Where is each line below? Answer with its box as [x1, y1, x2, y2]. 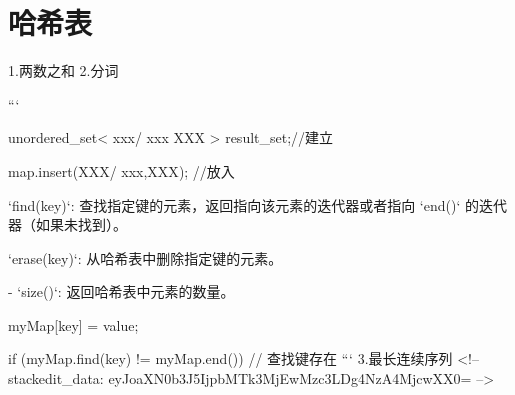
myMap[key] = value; [8, 314, 139, 335]
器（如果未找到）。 [8, 214, 127, 235]
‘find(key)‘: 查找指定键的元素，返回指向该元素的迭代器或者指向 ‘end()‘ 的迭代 [8, 194, 507, 215]
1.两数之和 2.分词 [8, 60, 119, 81]
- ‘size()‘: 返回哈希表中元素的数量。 [8, 281, 235, 302]
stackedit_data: [8, 368, 104, 389]
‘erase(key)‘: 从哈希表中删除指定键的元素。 [8, 247, 283, 268]
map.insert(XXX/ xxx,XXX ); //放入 [8, 160, 235, 181]
